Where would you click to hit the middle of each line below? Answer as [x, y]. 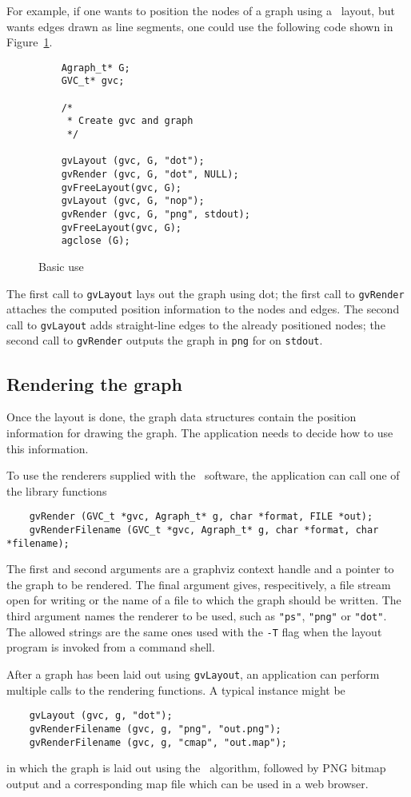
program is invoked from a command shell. [111, 647]
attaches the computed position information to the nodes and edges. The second [203, 309]
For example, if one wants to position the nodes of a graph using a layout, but [201, 10]
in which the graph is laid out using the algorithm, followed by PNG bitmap [196, 768]
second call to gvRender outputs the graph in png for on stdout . [165, 340]
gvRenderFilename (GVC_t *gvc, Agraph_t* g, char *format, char [204, 530]
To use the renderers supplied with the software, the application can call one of [203, 475]
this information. [48, 448]
